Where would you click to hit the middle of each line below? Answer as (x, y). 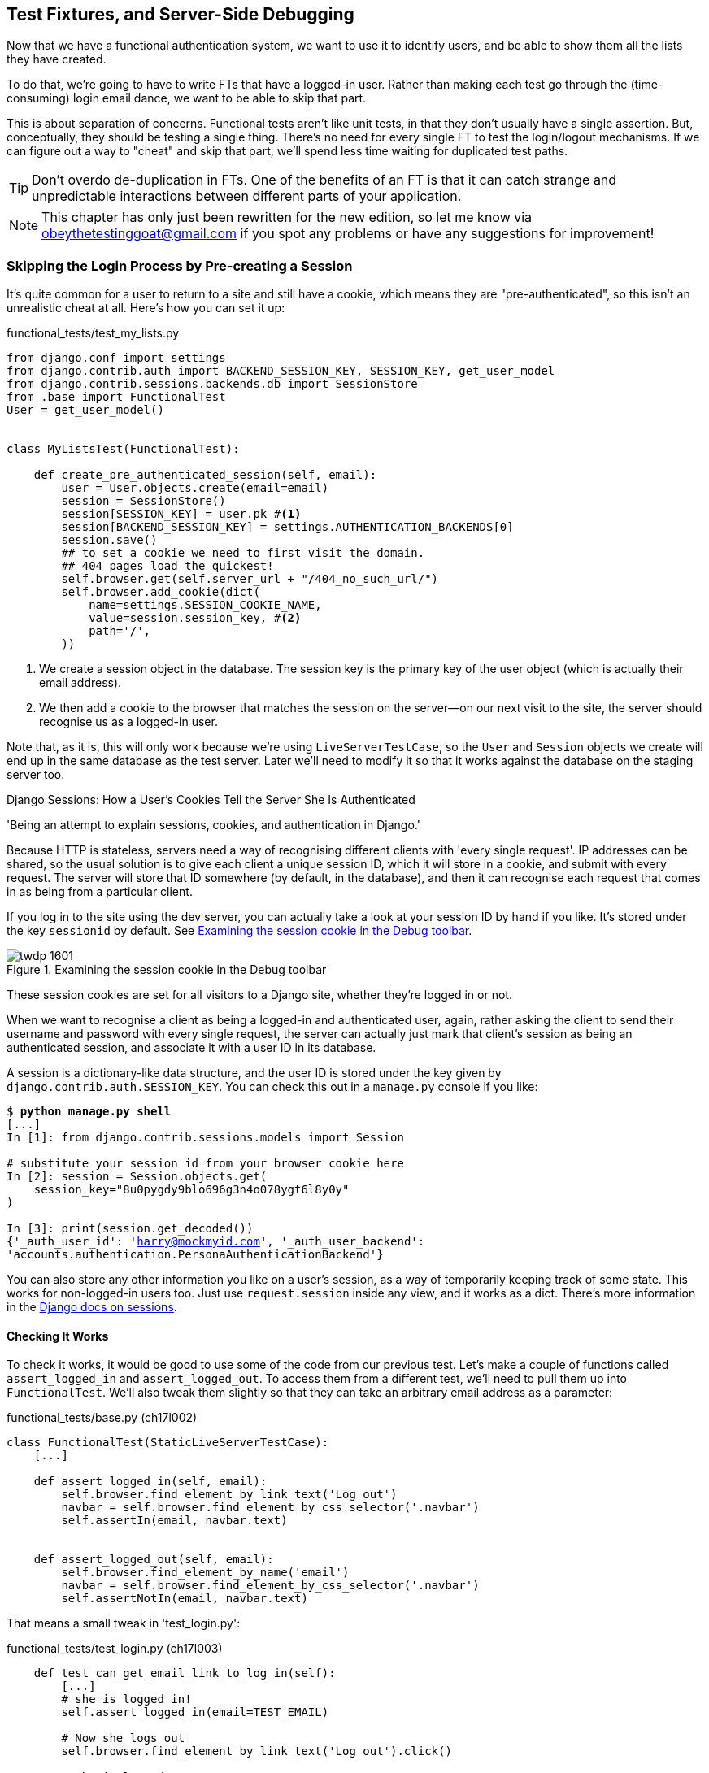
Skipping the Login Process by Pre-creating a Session (180, 265)
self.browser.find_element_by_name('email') (205, 1573)
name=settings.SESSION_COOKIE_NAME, (205, 605)
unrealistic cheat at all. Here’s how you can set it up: (146, 308)
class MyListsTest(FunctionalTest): (123, 449)
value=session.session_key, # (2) (195, 618)
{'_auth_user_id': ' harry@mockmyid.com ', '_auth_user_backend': (216, 1242)
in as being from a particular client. (100, 892)
